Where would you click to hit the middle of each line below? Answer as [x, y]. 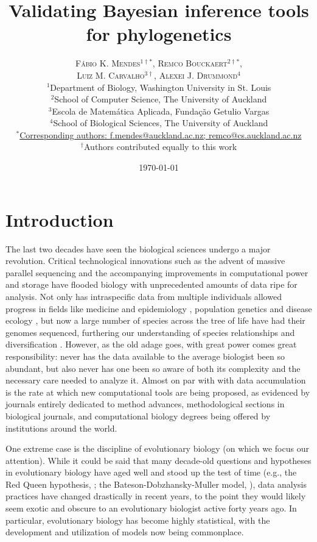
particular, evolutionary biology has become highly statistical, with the [138, 520]
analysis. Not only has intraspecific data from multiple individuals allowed [144, 296]
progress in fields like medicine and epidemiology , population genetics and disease [159, 308]
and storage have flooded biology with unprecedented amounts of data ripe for [152, 284]
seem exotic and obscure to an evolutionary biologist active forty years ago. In [151, 508]
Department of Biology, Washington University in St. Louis [161, 87]
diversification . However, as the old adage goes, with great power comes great [151, 344]
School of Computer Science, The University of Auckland [161, 99]
